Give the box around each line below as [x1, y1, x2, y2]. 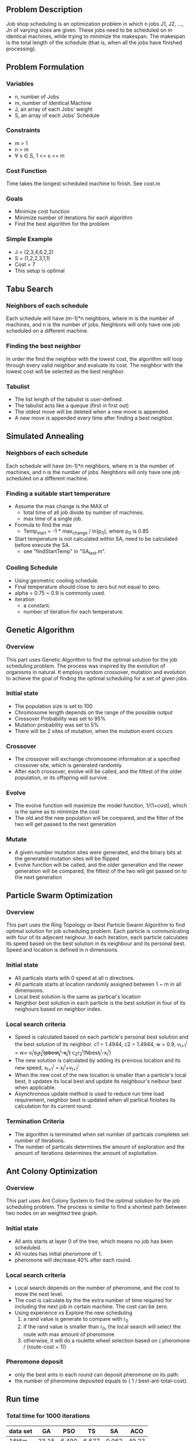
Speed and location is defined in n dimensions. [6, 946, 119, 953]
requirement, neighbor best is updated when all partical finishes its [14, 1096, 176, 1103]
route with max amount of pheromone [23, 1330, 115, 1338]
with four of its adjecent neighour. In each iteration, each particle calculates [6, 934, 188, 941]
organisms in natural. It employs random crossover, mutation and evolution [6, 668, 186, 676]
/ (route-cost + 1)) [23, 1343, 66, 1350]
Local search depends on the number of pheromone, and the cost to [14, 1284, 180, 1291]
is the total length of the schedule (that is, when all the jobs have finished [6, 39, 183, 46]
